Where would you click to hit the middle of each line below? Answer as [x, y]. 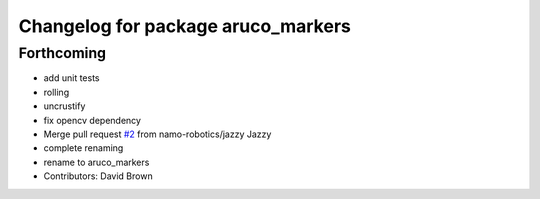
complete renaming [83, 148]
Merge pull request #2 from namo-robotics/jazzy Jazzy [157, 134]
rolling [56, 92]
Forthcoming [62, 53]
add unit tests [71, 78]
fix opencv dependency [92, 120]
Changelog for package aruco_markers [185, 26]
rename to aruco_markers [96, 162]
